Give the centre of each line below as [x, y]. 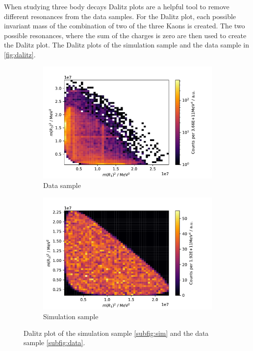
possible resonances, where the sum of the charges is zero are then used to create [125, 35]
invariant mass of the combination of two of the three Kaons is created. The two [125, 26]
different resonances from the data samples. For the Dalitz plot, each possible [120, 16]
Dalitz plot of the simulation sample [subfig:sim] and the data [116, 333]
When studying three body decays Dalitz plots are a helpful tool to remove [117, 6]
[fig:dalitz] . [20, 54]
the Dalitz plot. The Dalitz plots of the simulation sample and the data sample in [127, 45]
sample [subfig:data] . [54, 342]
